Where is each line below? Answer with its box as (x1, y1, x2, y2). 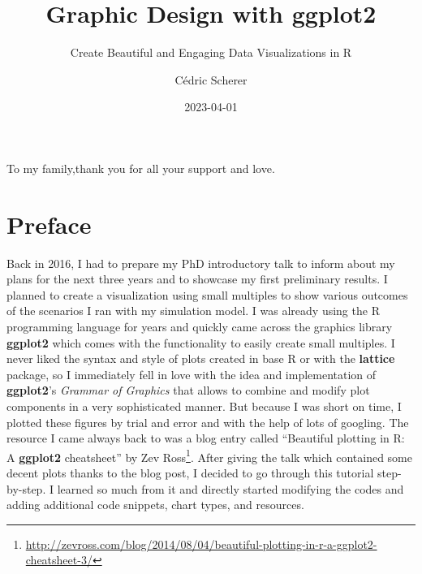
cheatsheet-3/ (25, 551, 93, 568)
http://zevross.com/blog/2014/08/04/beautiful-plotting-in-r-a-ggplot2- (25, 535, 377, 552)
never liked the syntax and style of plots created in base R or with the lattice (6, 350, 395, 367)
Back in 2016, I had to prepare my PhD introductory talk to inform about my (6, 254, 395, 271)
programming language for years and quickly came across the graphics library (6, 318, 393, 334)
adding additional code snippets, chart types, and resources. (6, 496, 304, 513)
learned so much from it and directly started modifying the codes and (57, 480, 404, 497)
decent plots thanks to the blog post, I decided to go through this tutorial (6, 464, 374, 481)
